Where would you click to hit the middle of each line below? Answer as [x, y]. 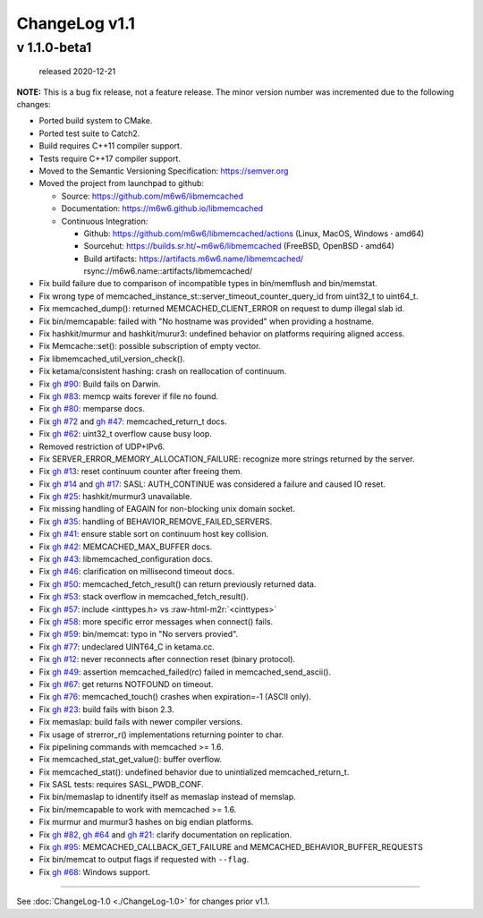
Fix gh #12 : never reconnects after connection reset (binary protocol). [167, 659]
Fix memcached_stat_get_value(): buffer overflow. [131, 760]
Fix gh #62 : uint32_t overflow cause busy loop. [125, 434]
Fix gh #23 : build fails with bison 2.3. [106, 709]
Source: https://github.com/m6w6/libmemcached [152, 196]
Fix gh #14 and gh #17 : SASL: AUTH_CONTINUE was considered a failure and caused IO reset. [212, 484]
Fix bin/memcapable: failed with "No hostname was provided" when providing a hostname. [207, 321]
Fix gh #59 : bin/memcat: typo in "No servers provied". [139, 634]
